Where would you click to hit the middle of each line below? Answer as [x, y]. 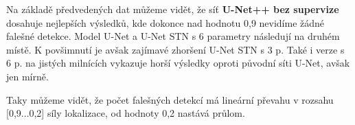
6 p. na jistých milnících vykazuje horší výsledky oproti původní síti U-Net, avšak [178, 63]
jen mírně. [27, 76]
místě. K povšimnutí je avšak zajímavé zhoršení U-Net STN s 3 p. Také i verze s [175, 49]
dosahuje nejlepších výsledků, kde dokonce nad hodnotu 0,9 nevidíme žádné [165, 22]
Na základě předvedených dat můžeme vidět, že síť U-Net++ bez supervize [173, 9]
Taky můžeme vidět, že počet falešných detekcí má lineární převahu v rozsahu [170, 99]
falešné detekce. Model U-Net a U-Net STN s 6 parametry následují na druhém [173, 36]
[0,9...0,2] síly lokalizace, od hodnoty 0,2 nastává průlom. [126, 113]
